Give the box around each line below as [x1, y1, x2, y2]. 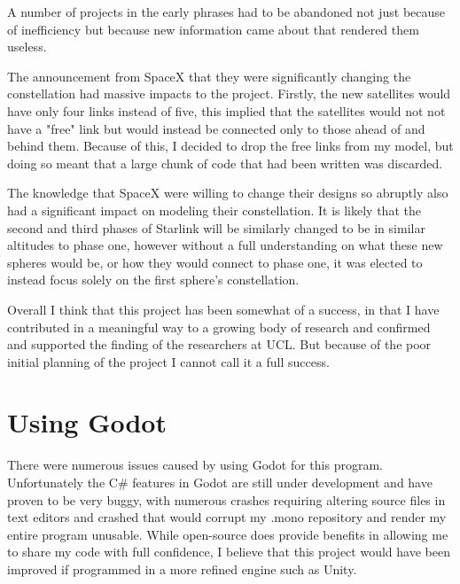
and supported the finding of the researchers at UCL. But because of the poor [7, 335, 432, 354]
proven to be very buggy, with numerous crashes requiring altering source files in [7, 490, 446, 509]
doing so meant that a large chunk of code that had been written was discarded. [7, 153, 443, 172]
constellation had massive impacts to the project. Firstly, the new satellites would [7, 84, 451, 103]
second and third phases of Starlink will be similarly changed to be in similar [7, 218, 425, 237]
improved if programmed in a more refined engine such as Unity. [7, 559, 357, 578]
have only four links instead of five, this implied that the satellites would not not [7, 101, 446, 120]
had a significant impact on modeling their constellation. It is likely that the [7, 200, 421, 219]
